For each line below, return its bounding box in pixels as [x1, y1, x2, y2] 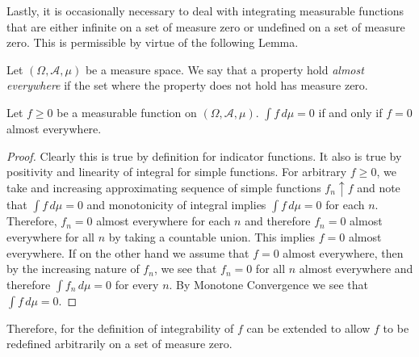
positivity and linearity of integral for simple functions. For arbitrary [6, 163, 347, 180]
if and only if [318, 103, 383, 120]
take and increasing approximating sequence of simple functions [6, 178, 321, 195]
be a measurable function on [57, 103, 197, 120]
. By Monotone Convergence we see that [169, 275, 368, 292]
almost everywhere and [299, 260, 413, 277]
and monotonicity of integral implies [86, 196, 266, 213]
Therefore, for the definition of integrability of [6, 319, 234, 336]
